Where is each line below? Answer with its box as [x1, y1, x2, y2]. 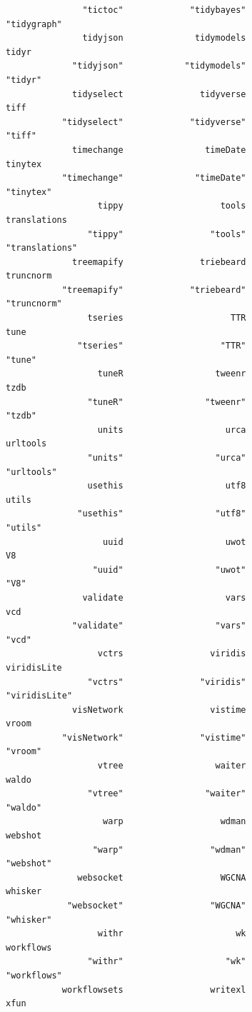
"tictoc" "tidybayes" [82, 5, 246, 15]
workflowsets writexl [61, 984, 246, 995]
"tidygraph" [6, 19, 62, 29]
